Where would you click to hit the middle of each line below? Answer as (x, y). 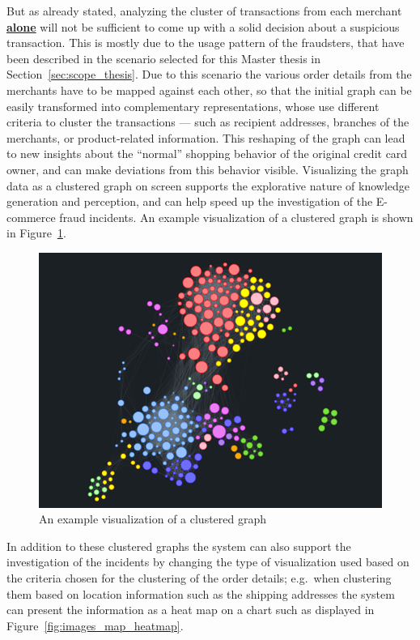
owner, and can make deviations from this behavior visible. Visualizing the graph (208, 169)
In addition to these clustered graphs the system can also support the (179, 546)
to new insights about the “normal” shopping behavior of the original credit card (207, 154)
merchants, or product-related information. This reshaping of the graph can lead (206, 137)
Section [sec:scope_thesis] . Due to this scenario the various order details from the (209, 74)
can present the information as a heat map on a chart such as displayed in (191, 610)
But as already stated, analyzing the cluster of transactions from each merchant (204, 11)
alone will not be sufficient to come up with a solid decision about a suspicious (203, 26)
